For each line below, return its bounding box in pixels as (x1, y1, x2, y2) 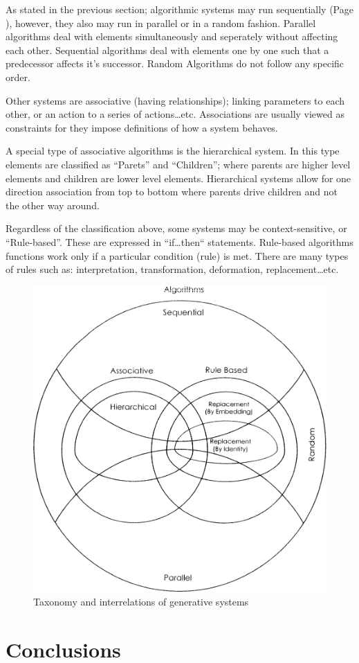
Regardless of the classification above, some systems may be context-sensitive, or (6, 221, 347, 236)
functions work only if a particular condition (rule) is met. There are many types (6, 248, 349, 263)
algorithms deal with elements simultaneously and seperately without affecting (6, 29, 338, 44)
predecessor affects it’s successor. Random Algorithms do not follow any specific (6, 56, 344, 71)
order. (6, 69, 30, 84)
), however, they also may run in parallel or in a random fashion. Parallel (6, 15, 316, 30)
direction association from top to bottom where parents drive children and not (6, 184, 338, 199)
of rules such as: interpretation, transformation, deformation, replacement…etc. (6, 262, 339, 276)
